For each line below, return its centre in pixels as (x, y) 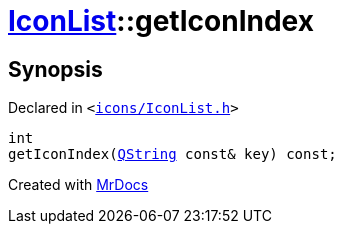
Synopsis (55, 69)
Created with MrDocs (78, 185)
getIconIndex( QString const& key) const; (172, 154)
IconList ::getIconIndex (161, 21)
